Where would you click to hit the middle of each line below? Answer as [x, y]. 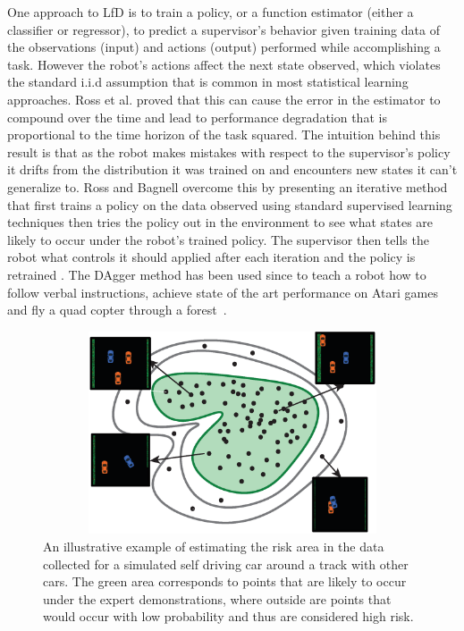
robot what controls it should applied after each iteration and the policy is [211, 257]
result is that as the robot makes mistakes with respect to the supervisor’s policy [229, 151]
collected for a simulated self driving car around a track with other [226, 564]
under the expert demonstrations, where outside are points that [217, 598]
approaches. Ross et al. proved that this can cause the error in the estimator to [224, 99]
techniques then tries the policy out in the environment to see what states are [220, 222]
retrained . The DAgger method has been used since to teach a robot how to [217, 274]
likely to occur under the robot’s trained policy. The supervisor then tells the [218, 239]
